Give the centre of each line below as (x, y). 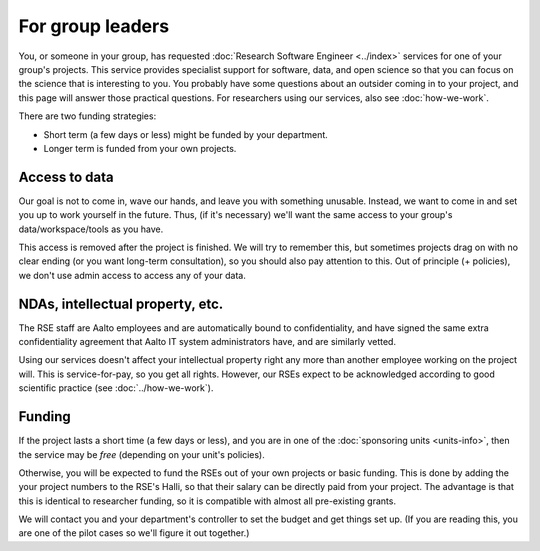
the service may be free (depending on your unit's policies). (141, 454)
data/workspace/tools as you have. (91, 229)
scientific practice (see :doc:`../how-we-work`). (116, 388)
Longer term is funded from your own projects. (140, 148)
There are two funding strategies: (87, 116)
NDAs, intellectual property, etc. (121, 303)
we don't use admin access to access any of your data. (132, 275)
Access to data (66, 176)
